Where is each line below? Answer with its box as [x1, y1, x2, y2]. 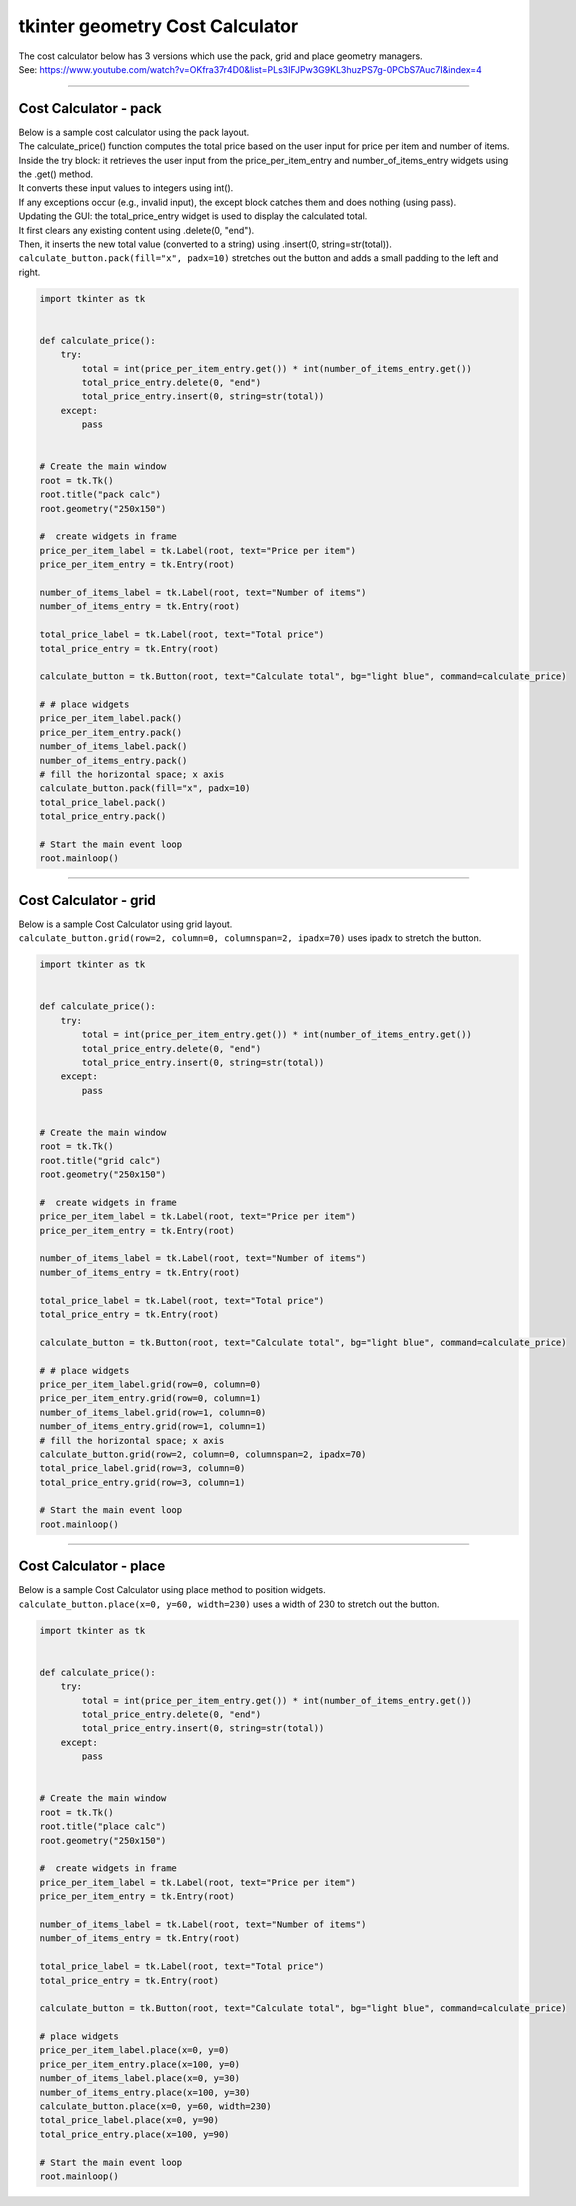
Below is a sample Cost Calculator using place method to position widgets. [18, 1584, 327, 1596]
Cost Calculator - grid [18, 891, 157, 909]
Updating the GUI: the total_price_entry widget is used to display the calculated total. [18, 210, 368, 222]
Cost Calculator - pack [18, 100, 162, 117]
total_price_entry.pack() [39, 811, 167, 822]
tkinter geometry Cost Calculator [18, 15, 299, 37]
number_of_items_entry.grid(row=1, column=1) [39, 1421, 267, 1432]
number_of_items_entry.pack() [39, 755, 188, 766]
